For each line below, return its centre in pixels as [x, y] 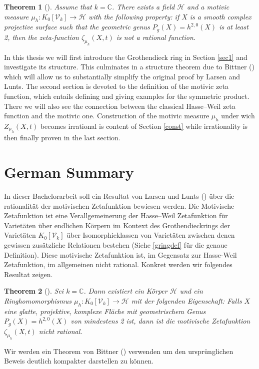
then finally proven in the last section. [62, 138]
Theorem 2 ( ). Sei [34, 291]
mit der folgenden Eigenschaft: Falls [186, 301]
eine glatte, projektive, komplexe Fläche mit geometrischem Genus [105, 311]
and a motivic [208, 6]
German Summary [69, 172]
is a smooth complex [220, 16]
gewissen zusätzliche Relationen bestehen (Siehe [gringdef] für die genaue [116, 245]
